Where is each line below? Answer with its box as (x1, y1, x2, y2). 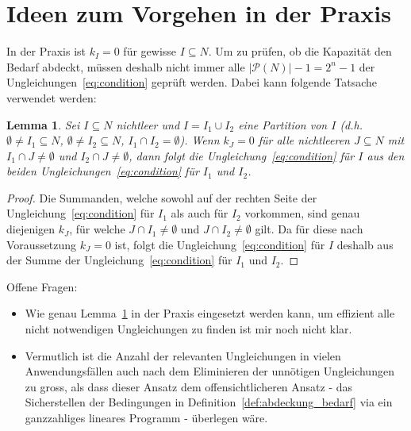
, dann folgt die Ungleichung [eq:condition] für (129, 147, 355, 164)
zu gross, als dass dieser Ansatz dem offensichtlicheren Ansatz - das (25, 378, 353, 394)
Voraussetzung (6, 236, 77, 252)
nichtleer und (116, 116, 180, 133)
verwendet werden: (6, 89, 97, 106)
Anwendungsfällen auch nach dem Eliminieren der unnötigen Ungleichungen (25, 363, 394, 379)
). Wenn (179, 132, 220, 148)
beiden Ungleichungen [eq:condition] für (6, 163, 199, 179)
